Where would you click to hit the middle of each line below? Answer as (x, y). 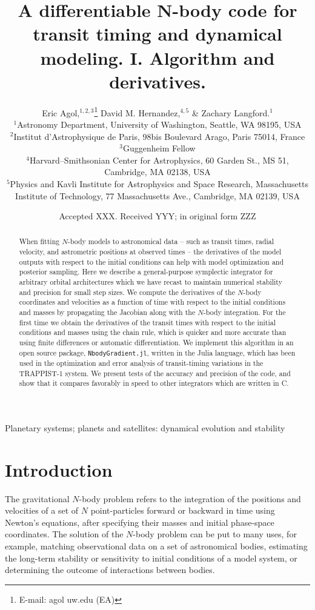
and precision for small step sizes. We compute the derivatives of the (127, 292)
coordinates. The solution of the (64, 534)
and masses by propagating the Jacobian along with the (107, 312)
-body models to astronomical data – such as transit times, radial (171, 241)
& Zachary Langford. (231, 112)
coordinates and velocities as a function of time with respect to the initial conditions (152, 302)
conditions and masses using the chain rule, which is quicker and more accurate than (153, 332)
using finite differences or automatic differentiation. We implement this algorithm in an (156, 343)
